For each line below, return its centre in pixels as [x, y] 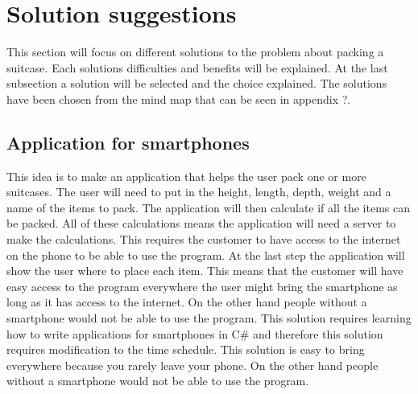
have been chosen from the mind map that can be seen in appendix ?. [179, 98]
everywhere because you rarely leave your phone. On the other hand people [192, 365]
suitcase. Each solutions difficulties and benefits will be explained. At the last [197, 67]
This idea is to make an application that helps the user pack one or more [186, 176]
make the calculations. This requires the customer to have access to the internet [204, 239]
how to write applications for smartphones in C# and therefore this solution [195, 333]
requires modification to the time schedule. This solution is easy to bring [186, 349]
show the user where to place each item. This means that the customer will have [205, 271]
